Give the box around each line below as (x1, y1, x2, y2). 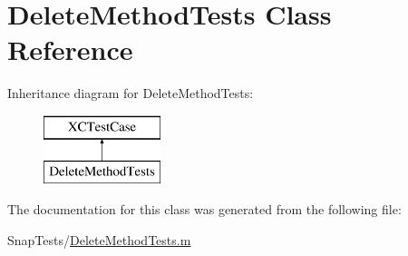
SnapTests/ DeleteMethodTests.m (7, 230, 191, 249)
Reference (7, 31, 133, 68)
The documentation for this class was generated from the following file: (7, 200, 402, 219)
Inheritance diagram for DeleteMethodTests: (7, 84, 254, 103)
